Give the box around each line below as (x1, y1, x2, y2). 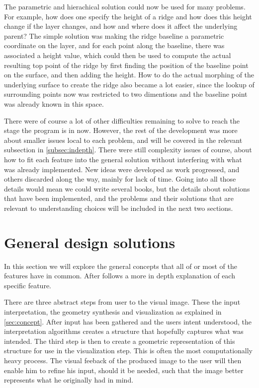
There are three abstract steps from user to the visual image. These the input (4, 297, 241, 307)
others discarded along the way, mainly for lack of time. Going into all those (4, 174, 236, 184)
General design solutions (4, 232, 175, 252)
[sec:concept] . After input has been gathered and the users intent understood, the (4, 316, 252, 326)
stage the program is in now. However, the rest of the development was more (4, 125, 238, 135)
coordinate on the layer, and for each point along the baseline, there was (4, 40, 225, 51)
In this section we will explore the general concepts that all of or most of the (4, 260, 237, 271)
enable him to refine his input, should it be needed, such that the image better (4, 365, 244, 375)
